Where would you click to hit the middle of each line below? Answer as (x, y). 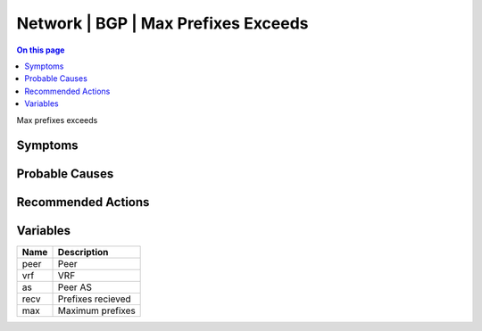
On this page (41, 50)
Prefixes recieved (94, 299)
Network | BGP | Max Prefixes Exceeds (162, 23)
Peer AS (75, 287)
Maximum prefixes (96, 310)
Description (83, 252)
